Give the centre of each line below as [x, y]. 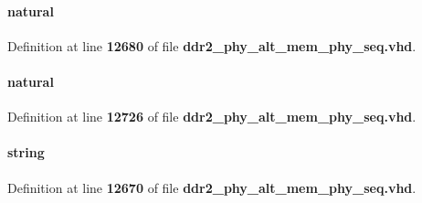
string [26, 152]
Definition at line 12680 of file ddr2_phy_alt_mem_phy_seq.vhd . [212, 45]
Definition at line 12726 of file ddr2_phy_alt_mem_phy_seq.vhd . [212, 117]
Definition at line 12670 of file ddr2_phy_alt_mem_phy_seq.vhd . [212, 187]
